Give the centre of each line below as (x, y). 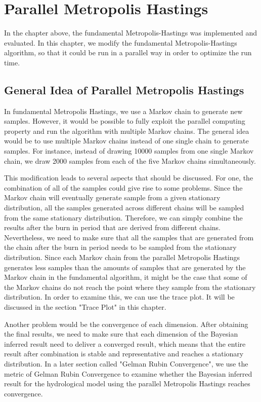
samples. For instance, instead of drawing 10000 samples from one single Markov (129, 151)
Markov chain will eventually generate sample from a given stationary (112, 197)
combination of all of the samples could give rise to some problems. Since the (123, 187)
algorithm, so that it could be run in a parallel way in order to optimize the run (128, 52)
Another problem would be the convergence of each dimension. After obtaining (126, 324)
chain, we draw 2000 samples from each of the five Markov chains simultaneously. (130, 160)
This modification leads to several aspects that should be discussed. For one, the (129, 178)
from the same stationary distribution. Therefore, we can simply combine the (123, 217)
